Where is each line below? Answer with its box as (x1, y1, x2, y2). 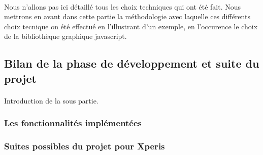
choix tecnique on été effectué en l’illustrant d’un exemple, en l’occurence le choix (4, 21, 258, 31)
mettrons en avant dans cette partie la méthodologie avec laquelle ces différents (4, 11, 250, 22)
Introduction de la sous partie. (4, 95, 98, 106)
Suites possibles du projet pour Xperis (4, 140, 165, 152)
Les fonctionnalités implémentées (4, 117, 142, 129)
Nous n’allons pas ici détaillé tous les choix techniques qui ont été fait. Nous (4, 1, 241, 12)
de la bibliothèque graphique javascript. (4, 31, 127, 41)
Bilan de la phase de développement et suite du (4, 56, 259, 71)
